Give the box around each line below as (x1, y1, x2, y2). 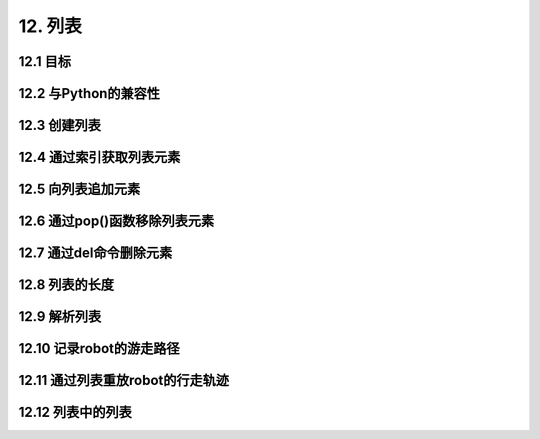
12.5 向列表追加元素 (18, 181, 141, 198)
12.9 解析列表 (18, 308, 102, 325)
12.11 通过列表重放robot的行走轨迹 (18, 372, 230, 389)
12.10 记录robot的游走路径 (18, 340, 180, 357)
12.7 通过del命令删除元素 (18, 245, 173, 262)
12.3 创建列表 (18, 117, 102, 134)
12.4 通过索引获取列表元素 (18, 149, 181, 166)
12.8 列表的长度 (18, 276, 115, 294)
